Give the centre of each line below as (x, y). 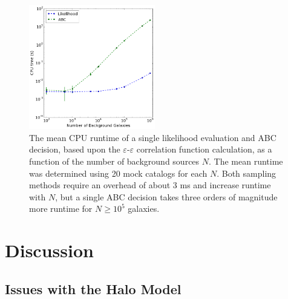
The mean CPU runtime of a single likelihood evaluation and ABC (153, 137)
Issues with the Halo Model (93, 288)
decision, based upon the (75, 149)
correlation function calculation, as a (204, 149)
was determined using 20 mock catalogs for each (118, 173)
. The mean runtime (246, 161)
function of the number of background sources (114, 161)
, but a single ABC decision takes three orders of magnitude (166, 196)
